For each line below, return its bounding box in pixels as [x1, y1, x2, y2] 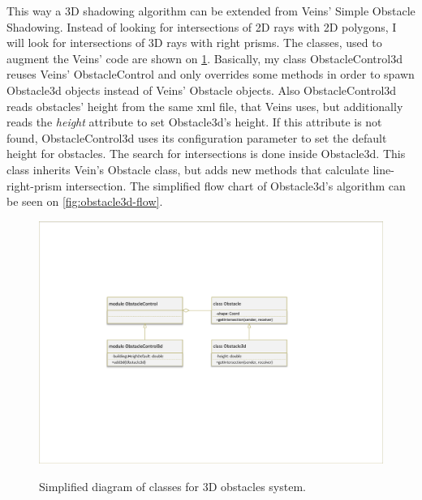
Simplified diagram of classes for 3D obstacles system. [39, 477, 306, 494]
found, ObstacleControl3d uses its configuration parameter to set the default [6, 129, 387, 146]
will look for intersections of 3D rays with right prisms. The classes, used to [6, 34, 382, 51]
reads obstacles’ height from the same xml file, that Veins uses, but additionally [6, 97, 403, 114]
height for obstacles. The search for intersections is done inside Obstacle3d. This [6, 145, 406, 162]
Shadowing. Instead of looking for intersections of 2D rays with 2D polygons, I [6, 18, 397, 35]
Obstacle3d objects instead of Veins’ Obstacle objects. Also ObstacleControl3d [6, 81, 397, 98]
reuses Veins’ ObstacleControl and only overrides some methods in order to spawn [6, 66, 415, 83]
